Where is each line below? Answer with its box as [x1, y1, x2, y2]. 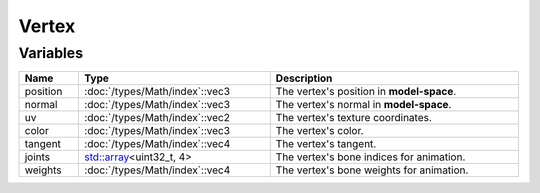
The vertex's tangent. [275, 137, 377, 151]
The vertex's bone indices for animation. [275, 150, 466, 164]
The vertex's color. [275, 124, 364, 138]
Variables [18, 44, 84, 62]
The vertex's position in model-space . [275, 85, 457, 99]
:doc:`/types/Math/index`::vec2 [84, 111, 230, 125]
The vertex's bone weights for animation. [275, 163, 469, 177]
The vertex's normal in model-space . [275, 98, 452, 112]
